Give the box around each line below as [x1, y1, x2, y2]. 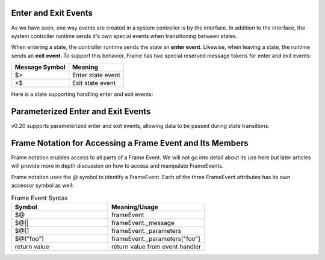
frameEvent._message [111, 218, 175, 227]
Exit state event [72, 79, 116, 87]
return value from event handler [111, 242, 202, 250]
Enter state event [72, 71, 120, 80]
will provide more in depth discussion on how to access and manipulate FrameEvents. [11, 162, 224, 170]
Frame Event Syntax [11, 194, 69, 202]
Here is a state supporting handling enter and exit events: [11, 90, 153, 98]
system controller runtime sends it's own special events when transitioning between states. [11, 32, 238, 39]
